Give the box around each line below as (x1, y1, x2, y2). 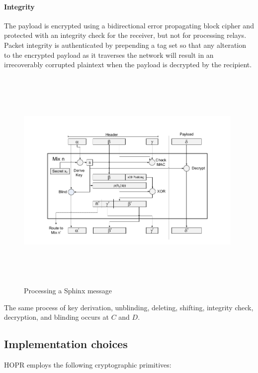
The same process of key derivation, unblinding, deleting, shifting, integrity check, (4, 302, 254, 312)
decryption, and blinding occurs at (4, 312, 109, 322)
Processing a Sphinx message (24, 285, 112, 296)
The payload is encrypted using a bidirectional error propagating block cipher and (4, 20, 254, 30)
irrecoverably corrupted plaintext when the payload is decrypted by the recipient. (4, 59, 252, 70)
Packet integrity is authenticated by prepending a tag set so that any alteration (4, 39, 247, 50)
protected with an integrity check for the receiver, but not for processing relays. (4, 30, 247, 40)
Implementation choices (4, 336, 128, 352)
